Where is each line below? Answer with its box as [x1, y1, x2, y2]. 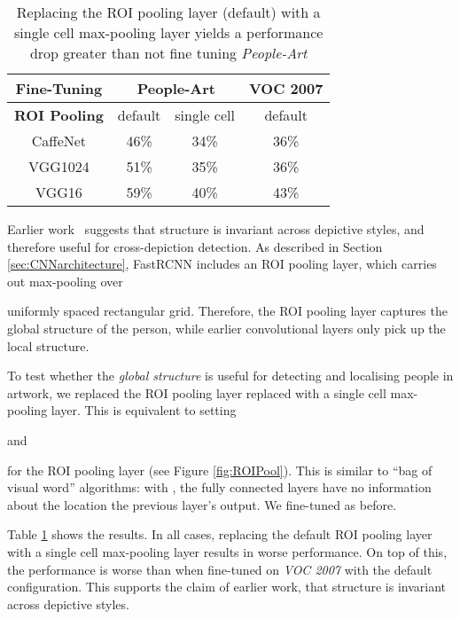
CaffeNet [31, 130, 87, 151]
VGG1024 [28, 156, 90, 176]
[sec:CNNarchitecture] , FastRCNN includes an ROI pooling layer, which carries [7, 255, 437, 273]
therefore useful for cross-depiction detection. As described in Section [7, 237, 383, 255]
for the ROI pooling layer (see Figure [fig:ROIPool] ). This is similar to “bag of [7, 460, 433, 479]
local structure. [7, 336, 90, 355]
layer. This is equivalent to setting [51, 401, 237, 419]
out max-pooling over [7, 271, 123, 290]
